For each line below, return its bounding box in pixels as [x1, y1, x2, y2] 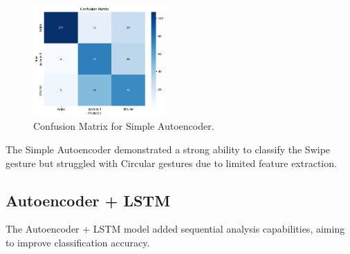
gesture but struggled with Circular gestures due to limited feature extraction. [6, 155, 337, 170]
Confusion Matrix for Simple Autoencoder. [33, 119, 214, 133]
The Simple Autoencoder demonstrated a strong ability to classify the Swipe [6, 141, 331, 156]
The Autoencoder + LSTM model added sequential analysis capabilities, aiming [6, 222, 345, 236]
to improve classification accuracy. [6, 235, 150, 249]
